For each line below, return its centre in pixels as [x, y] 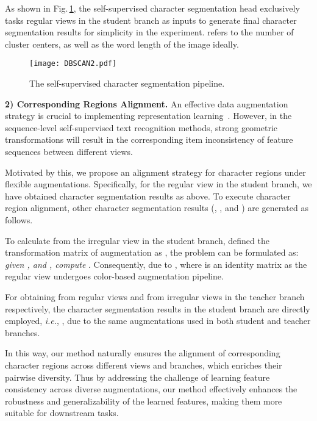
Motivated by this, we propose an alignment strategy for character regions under [155, 172]
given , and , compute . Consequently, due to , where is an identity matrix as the [156, 264]
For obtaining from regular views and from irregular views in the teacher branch [155, 296]
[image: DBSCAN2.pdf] [73, 64]
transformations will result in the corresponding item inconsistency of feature [149, 139]
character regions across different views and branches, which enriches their [144, 365]
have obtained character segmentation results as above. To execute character [148, 196]
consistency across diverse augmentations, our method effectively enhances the [151, 389]
